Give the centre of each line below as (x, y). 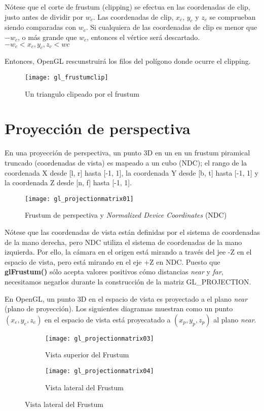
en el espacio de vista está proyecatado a (108, 319)
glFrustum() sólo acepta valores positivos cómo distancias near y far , (114, 272)
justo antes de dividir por (44, 16)
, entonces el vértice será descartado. (143, 37)
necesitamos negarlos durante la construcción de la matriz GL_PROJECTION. (128, 281)
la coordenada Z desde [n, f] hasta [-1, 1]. (68, 182)
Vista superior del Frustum (87, 355)
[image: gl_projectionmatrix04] (100, 371)
